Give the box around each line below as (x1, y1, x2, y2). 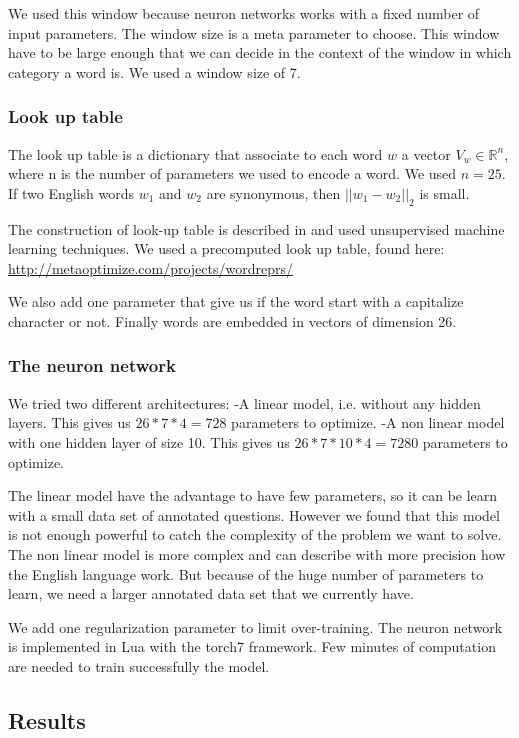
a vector (401, 143, 451, 164)
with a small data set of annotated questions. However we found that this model (8, 504, 500, 525)
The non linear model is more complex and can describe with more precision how (8, 543, 506, 564)
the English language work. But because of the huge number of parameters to (8, 563, 484, 584)
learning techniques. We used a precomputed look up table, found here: (8, 238, 445, 259)
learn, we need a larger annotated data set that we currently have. (8, 583, 414, 604)
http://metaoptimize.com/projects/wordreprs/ (8, 257, 293, 278)
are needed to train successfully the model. (8, 655, 270, 676)
